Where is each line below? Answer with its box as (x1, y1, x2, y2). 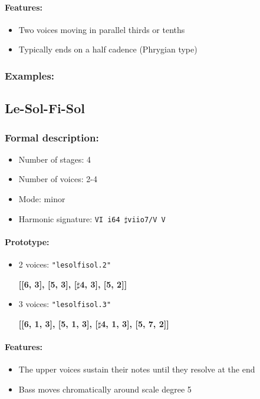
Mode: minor (18, 193, 65, 205)
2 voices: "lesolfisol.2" (18, 258, 111, 271)
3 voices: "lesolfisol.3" (18, 298, 111, 310)
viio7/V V (127, 215, 166, 224)
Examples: (5, 68, 55, 83)
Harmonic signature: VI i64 (18, 212, 120, 225)
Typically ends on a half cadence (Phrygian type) (18, 43, 198, 55)
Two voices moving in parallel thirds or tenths (18, 23, 185, 35)
